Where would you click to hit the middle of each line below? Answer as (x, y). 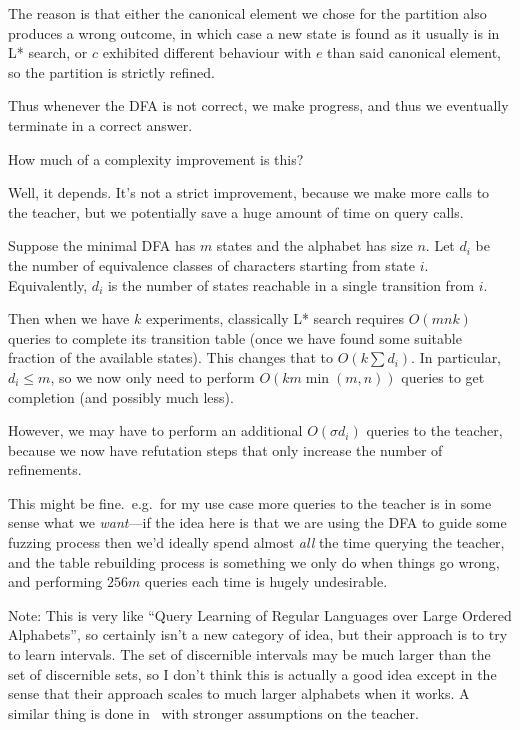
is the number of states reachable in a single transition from (291, 284)
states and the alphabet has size (314, 245)
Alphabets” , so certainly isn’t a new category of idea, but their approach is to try (258, 634)
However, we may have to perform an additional (155, 430)
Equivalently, (48, 284)
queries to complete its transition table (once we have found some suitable (235, 337)
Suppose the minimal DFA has (102, 245)
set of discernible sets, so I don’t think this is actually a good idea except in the (252, 673)
